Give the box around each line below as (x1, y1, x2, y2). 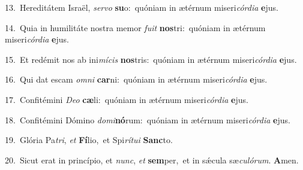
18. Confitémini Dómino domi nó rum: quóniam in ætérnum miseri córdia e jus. (5, 113, 290, 126)
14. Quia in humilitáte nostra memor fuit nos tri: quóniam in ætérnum (5, 21, 266, 34)
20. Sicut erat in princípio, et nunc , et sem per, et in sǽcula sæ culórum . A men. (5, 153, 299, 166)
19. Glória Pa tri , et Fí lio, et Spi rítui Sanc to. (5, 133, 173, 146)
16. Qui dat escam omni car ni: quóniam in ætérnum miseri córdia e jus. (5, 73, 268, 86)
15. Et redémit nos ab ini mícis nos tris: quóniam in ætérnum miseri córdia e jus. (5, 53, 297, 65)
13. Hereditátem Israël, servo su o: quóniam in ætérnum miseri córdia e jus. (5, 1, 278, 13)
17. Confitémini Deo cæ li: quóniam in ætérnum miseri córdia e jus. (5, 93, 248, 105)
